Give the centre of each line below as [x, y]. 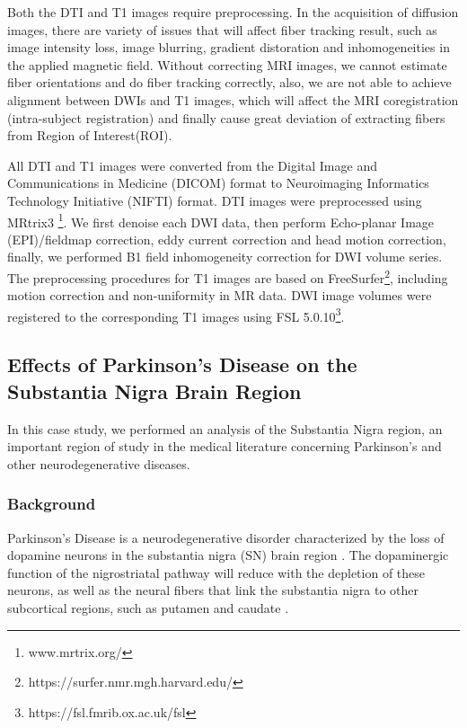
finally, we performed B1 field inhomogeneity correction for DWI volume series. [225, 257]
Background [52, 504]
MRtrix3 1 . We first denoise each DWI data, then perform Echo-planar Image [221, 220]
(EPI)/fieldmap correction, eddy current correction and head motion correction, [227, 239]
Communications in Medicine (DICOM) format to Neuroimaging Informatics [218, 183]
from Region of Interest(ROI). [90, 135]
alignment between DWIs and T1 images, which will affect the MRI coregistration [233, 99]
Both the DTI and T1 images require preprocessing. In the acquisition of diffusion [233, 12]
